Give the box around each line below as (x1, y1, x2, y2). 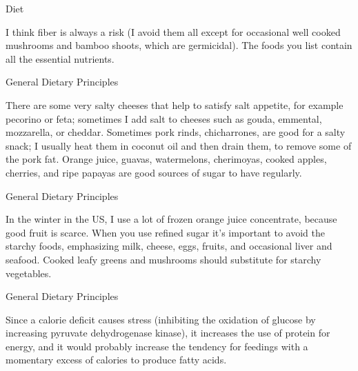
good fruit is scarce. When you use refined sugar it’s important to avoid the (6, 225, 325, 239)
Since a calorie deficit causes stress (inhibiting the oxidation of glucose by (6, 312, 316, 326)
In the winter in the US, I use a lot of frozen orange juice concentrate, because (6, 212, 337, 226)
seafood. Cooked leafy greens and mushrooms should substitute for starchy (6, 252, 321, 266)
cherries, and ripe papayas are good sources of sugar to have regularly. (6, 165, 302, 179)
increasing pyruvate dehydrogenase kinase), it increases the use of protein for (6, 325, 330, 340)
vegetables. (6, 265, 52, 280)
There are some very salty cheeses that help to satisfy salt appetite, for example (6, 97, 344, 112)
